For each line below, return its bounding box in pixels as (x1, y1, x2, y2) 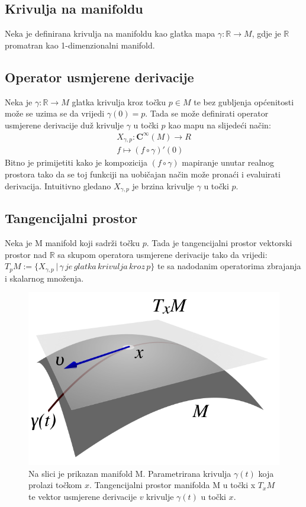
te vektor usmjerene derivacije (28, 490, 137, 502)
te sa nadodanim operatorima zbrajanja (157, 260, 301, 272)
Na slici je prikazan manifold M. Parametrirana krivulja (28, 467, 231, 479)
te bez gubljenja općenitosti (194, 95, 294, 108)
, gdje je (252, 27, 281, 40)
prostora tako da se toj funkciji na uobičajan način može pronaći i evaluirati (5, 167, 281, 180)
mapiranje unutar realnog (182, 156, 275, 169)
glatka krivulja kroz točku (72, 95, 166, 108)
